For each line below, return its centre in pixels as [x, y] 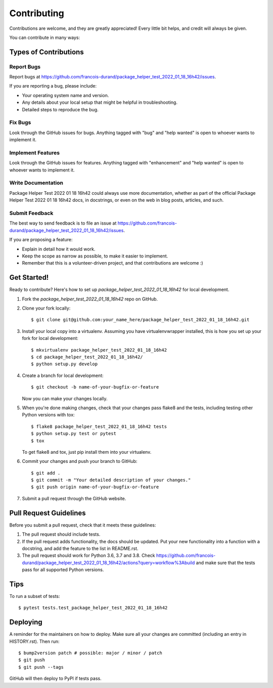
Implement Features [35, 153]
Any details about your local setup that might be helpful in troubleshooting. [100, 102]
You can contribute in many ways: [45, 37]
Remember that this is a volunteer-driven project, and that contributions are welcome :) [112, 263]
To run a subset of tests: [35, 596]
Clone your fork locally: [46, 308]
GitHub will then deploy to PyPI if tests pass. [55, 678]
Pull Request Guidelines [48, 513]
